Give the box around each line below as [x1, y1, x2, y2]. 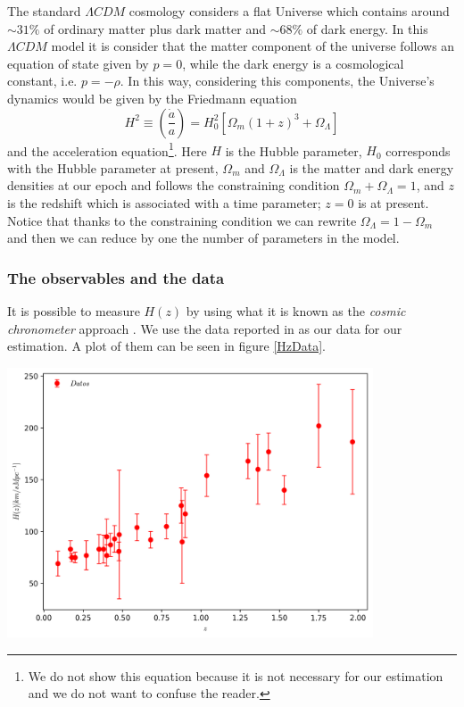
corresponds [385, 141, 451, 160]
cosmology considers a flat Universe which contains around [128, 2, 450, 20]
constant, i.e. [7, 71, 78, 90]
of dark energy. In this [306, 19, 428, 37]
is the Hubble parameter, [225, 141, 362, 160]
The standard [7, 2, 81, 20]
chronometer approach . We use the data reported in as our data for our [7, 319, 402, 337]
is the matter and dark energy [289, 158, 454, 177]
